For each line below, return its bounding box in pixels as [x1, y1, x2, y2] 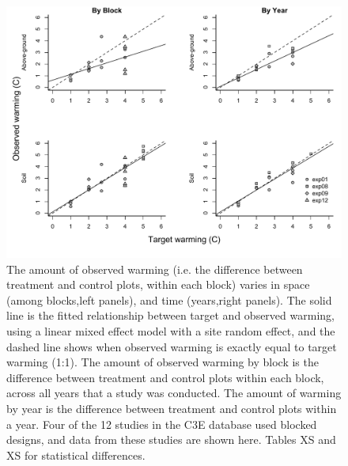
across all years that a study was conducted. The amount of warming [6, 385, 342, 401]
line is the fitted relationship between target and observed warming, [6, 307, 335, 324]
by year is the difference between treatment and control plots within [6, 400, 337, 416]
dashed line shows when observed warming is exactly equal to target [6, 338, 337, 354]
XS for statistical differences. [6, 446, 146, 463]
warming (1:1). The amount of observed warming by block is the [6, 354, 319, 370]
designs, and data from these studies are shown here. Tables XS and [6, 431, 336, 448]
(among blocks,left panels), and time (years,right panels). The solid [6, 291, 332, 308]
